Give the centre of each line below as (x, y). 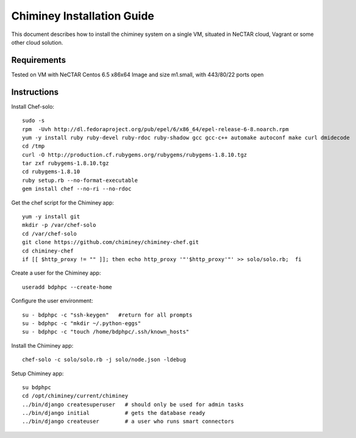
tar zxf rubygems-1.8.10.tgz (66, 163)
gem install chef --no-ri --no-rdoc (77, 189)
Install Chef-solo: (33, 106)
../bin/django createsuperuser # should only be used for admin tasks (133, 404)
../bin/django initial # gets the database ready (114, 413)
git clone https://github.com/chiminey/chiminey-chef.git (111, 242)
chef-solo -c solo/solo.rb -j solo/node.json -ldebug (104, 360)
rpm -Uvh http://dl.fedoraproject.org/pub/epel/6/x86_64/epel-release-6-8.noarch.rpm (155, 129)
